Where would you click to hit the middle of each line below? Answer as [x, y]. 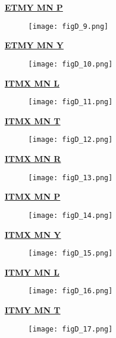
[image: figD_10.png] [71, 64]
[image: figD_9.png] [69, 26]
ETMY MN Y [34, 45]
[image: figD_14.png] [71, 215]
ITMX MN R [33, 158]
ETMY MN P [34, 7]
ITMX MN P [33, 196]
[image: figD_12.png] [71, 140]
